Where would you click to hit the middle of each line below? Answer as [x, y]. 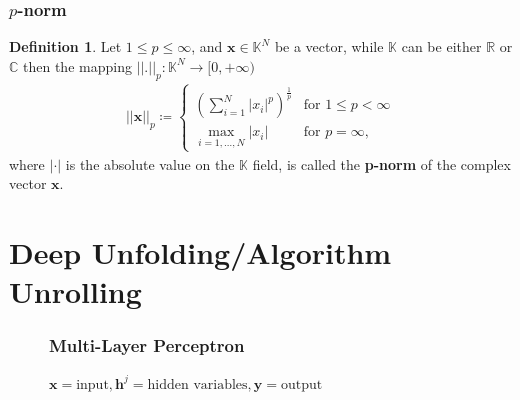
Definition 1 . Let [65, 46]
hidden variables [197, 384]
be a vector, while [329, 46]
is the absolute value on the [150, 163]
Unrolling [75, 291]
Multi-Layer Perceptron [147, 345]
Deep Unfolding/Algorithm [200, 252]
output [302, 384]
